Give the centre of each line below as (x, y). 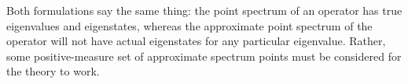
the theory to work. (53, 71)
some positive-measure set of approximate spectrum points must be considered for (204, 56)
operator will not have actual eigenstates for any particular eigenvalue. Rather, (196, 41)
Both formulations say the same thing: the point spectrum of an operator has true (204, 10)
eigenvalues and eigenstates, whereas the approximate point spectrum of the (189, 25)
